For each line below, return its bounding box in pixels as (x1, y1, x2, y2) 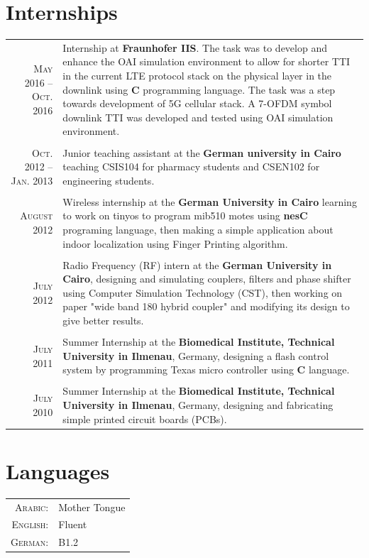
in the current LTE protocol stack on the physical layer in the (62, 68, 332, 83)
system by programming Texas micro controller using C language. (62, 362, 350, 377)
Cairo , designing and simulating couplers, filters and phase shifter (62, 271, 351, 286)
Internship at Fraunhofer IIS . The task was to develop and (62, 40, 327, 55)
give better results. (62, 313, 144, 328)
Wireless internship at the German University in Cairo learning (62, 194, 357, 209)
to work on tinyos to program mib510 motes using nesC (62, 208, 308, 223)
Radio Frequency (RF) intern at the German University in (62, 257, 332, 272)
